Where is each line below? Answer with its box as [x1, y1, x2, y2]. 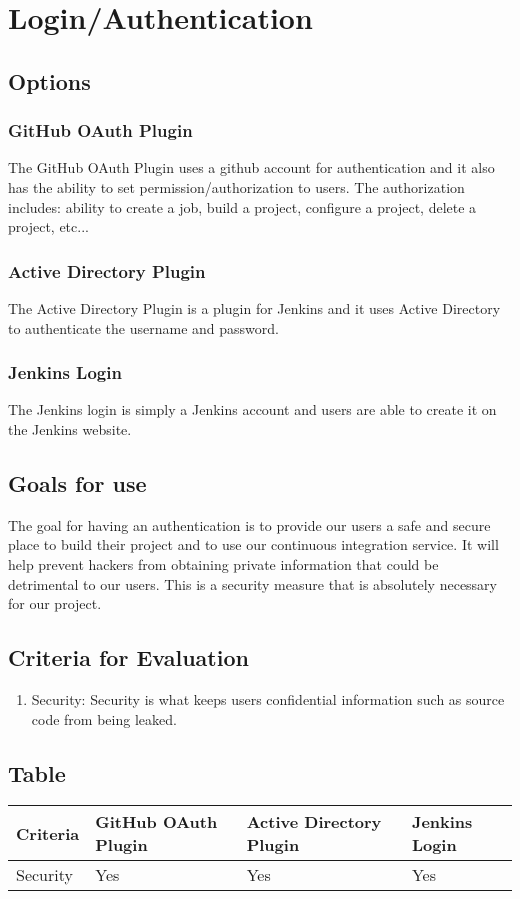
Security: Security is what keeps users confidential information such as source [31, 688, 505, 709]
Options [8, 65, 91, 96]
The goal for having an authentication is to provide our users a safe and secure [8, 514, 491, 535]
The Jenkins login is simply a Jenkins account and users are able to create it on [8, 399, 497, 420]
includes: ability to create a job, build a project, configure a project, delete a [8, 196, 477, 217]
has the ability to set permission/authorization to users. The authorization [8, 176, 465, 197]
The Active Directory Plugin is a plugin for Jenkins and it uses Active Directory [8, 297, 501, 318]
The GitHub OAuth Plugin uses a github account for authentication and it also [8, 157, 495, 178]
